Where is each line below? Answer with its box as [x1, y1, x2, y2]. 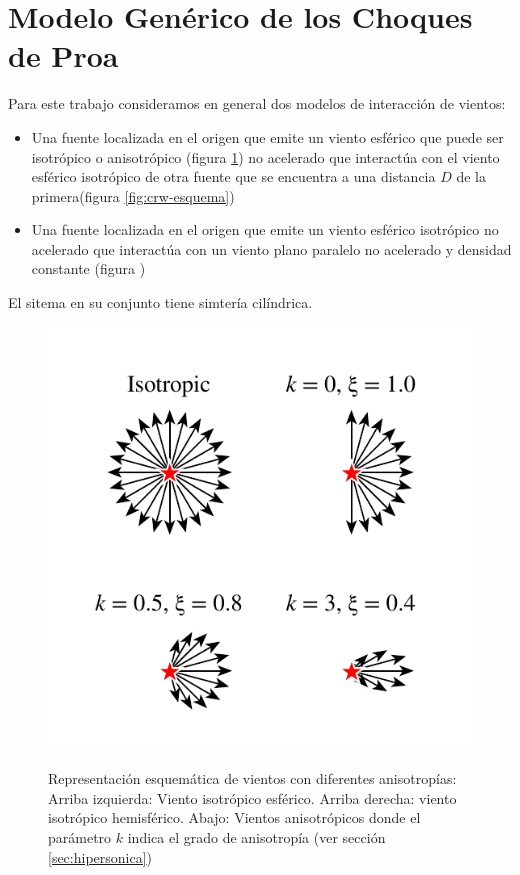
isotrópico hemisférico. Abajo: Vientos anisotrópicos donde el [48, 807, 421, 828]
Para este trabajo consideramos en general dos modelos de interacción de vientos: [8, 93, 506, 114]
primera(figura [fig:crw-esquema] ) [31, 185, 235, 206]
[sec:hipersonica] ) [48, 846, 153, 867]
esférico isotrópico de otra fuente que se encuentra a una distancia [31, 166, 436, 187]
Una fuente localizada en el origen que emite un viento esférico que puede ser [31, 126, 504, 147]
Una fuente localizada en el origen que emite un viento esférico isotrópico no [31, 219, 499, 240]
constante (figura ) [31, 258, 146, 279]
